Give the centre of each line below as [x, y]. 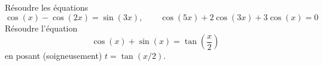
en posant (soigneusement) [54, 56]
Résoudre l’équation [41, 28]
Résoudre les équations [47, 7]
